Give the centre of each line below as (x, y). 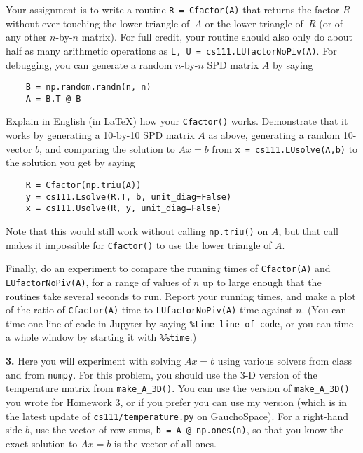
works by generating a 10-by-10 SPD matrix (100, 135)
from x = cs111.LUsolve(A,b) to (285, 148)
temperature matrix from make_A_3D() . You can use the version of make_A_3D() (178, 388)
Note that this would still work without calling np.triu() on (137, 230)
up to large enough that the (262, 282)
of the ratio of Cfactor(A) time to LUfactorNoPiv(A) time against (149, 310)
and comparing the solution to (110, 148)
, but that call (308, 230)
